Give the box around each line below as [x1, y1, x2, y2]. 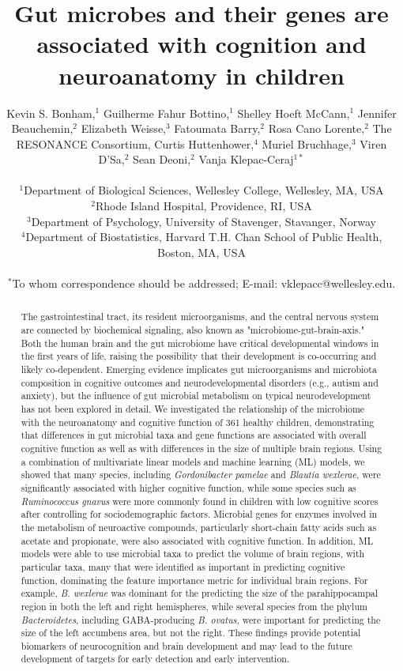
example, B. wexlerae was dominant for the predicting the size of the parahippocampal [21, 586, 379, 600]
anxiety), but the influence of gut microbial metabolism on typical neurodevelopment [21, 389, 371, 402]
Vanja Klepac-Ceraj [198, 151, 294, 168]
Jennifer [357, 104, 397, 121]
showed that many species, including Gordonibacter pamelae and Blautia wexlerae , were [21, 468, 381, 481]
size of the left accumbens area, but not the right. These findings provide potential [21, 626, 361, 639]
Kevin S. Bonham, [6, 104, 96, 121]
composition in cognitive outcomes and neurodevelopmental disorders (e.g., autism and [21, 375, 379, 389]
